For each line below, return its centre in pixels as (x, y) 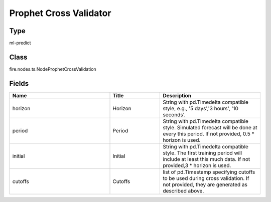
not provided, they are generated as (205, 184)
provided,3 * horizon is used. (197, 165)
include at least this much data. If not (207, 159)
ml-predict (20, 43)
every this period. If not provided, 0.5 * (209, 134)
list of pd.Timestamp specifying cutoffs (209, 172)
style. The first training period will (202, 153)
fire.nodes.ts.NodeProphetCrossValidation (53, 69)
